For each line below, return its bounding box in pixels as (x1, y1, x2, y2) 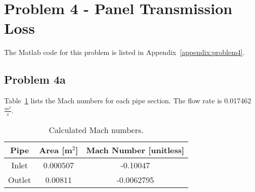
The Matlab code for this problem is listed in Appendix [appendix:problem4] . (4, 47, 245, 57)
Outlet (8, 173, 31, 185)
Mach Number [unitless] (86, 144, 185, 156)
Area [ (39, 144, 65, 156)
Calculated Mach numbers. (49, 123, 144, 136)
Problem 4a (4, 72, 66, 87)
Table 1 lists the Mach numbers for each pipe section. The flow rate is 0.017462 (4, 95, 251, 106)
